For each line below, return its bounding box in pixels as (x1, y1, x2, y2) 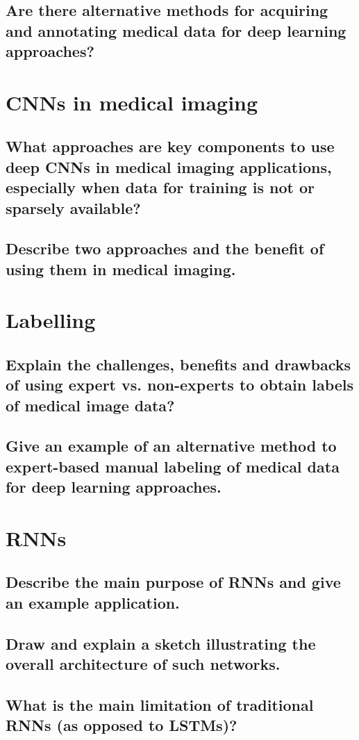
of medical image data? (6, 394, 175, 416)
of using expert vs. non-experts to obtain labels (6, 374, 354, 395)
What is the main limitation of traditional (6, 693, 314, 715)
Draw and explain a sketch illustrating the (6, 632, 316, 654)
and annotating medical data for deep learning (6, 19, 347, 41)
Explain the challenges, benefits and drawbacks (6, 353, 351, 375)
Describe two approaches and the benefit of (6, 238, 324, 259)
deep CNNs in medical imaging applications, (6, 156, 332, 177)
